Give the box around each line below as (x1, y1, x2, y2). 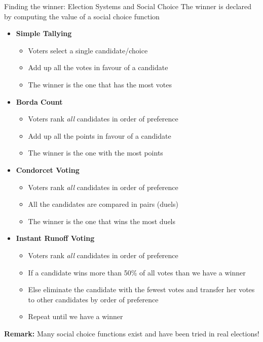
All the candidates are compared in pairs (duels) (28, 199, 178, 209)
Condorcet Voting (16, 164, 80, 175)
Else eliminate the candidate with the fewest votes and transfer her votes (28, 284, 255, 295)
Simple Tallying (16, 28, 72, 39)
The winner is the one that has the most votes (28, 79, 172, 89)
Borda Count (16, 96, 63, 107)
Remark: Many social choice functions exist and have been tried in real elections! (4, 328, 259, 338)
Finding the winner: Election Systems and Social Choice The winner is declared (4, 1, 252, 11)
